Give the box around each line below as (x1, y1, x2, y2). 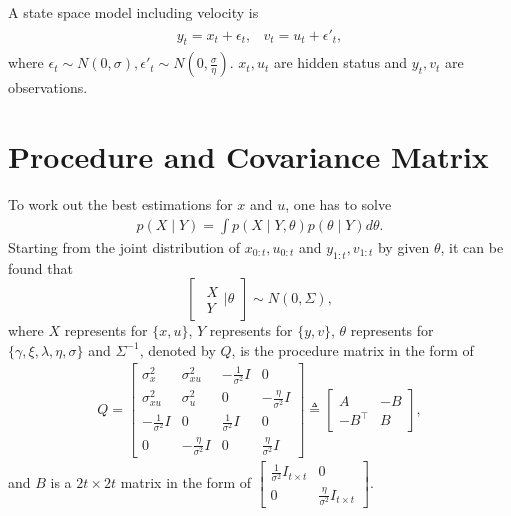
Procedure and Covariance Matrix (8, 136, 489, 177)
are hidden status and (273, 52, 408, 73)
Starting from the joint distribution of (8, 236, 241, 257)
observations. (8, 77, 88, 98)
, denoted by (139, 339, 216, 360)
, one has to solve (285, 194, 392, 215)
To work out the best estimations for (8, 194, 233, 215)
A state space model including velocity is (8, 2, 259, 22)
